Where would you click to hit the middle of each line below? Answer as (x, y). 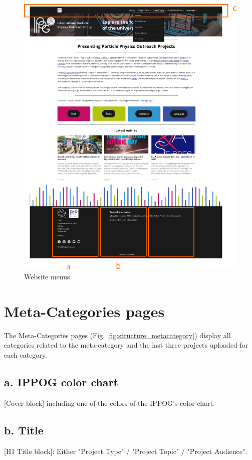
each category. (26, 354)
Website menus (47, 277)
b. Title (24, 430)
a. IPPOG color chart (61, 381)
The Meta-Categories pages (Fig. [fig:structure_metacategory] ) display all (117, 335)
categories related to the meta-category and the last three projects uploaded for (126, 345)
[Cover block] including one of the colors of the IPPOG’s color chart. (109, 403)
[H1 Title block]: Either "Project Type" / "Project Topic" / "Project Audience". (126, 451)
